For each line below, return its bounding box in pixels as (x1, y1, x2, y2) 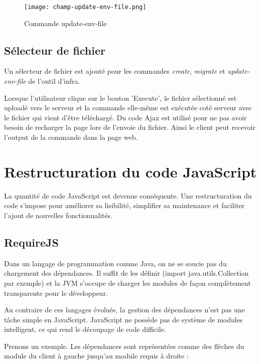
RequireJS (4, 234, 59, 250)
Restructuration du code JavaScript (4, 161, 257, 181)
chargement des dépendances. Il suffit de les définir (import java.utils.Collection (4, 268, 249, 278)
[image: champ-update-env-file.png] (24, 4, 147, 11)
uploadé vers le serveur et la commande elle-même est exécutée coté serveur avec (4, 102, 252, 113)
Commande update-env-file (24, 18, 107, 28)
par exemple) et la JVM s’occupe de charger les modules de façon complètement (4, 277, 251, 288)
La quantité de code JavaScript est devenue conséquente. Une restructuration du (4, 190, 252, 201)
